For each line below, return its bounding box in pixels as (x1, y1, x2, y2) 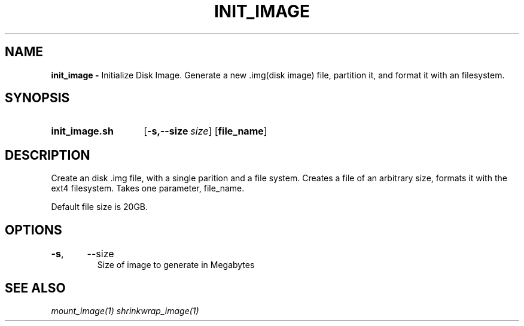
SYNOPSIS (5, 90, 70, 106)
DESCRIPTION (5, 147, 90, 163)
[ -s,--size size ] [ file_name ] (144, 125, 267, 138)
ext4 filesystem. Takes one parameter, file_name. (51, 183, 245, 194)
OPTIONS (5, 222, 62, 237)
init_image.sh (51, 125, 114, 138)
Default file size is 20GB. (51, 202, 148, 212)
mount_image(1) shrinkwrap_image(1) (51, 305, 199, 316)
